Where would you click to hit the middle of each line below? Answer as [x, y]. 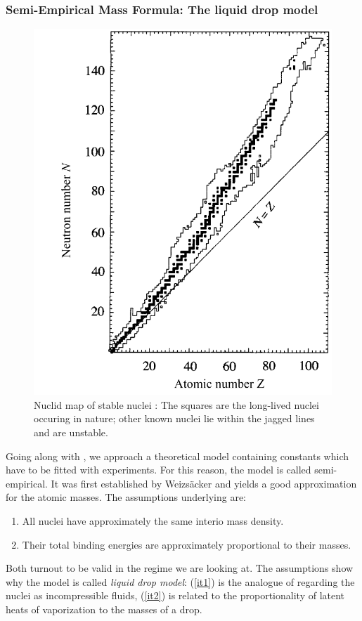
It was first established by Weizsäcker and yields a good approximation [204, 483]
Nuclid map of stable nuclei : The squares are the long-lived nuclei [176, 404]
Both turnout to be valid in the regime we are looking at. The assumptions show [180, 568]
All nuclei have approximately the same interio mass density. [153, 520]
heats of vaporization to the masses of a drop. [104, 609]
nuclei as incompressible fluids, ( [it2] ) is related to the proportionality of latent [175, 595]
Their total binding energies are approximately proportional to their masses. [187, 544]
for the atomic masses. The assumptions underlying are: [126, 497]
